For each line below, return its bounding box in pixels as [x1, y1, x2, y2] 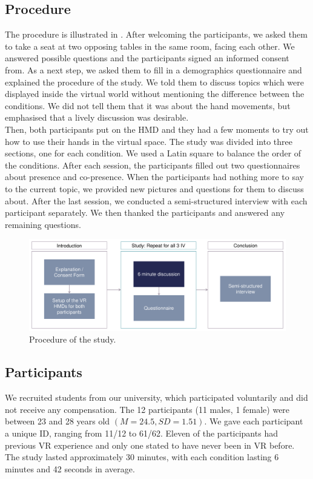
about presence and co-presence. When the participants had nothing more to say [5, 170, 304, 183]
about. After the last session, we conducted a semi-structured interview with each [5, 194, 308, 207]
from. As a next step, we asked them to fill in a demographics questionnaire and [5, 63, 302, 76]
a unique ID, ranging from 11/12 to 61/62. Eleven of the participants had [5, 427, 278, 440]
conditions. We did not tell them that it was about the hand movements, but [5, 99, 291, 112]
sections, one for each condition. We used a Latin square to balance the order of [5, 147, 301, 159]
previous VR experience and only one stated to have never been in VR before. [5, 438, 295, 451]
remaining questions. [5, 218, 81, 230]
